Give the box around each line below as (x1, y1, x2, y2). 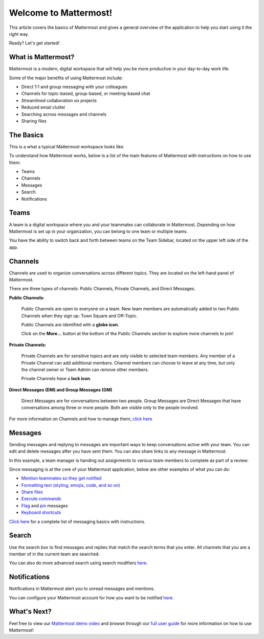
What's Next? (9, 607, 52, 616)
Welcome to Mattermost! (9, 7, 112, 18)
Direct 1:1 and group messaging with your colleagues (21, 84, 128, 90)
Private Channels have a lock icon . (21, 376, 91, 382)
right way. (9, 31, 29, 37)
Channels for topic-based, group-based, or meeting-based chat (21, 91, 150, 96)
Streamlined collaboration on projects (21, 97, 97, 103)
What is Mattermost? (9, 53, 75, 61)
